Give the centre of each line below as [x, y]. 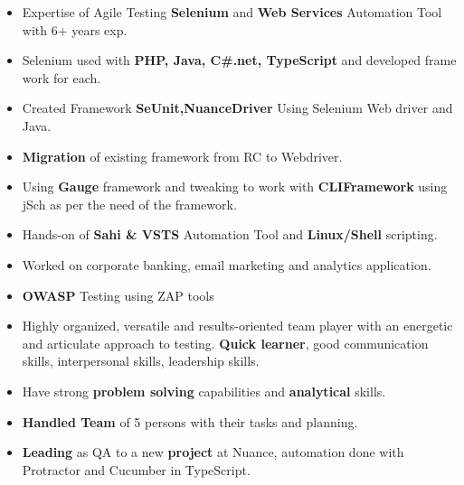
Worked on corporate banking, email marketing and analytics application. [227, 264]
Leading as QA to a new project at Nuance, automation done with [213, 452]
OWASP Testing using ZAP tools [118, 295]
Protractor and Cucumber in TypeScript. [136, 469]
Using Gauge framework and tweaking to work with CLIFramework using [235, 187]
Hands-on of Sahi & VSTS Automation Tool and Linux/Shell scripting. [230, 234]
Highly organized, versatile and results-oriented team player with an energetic [237, 326]
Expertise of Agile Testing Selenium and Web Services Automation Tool [232, 12]
